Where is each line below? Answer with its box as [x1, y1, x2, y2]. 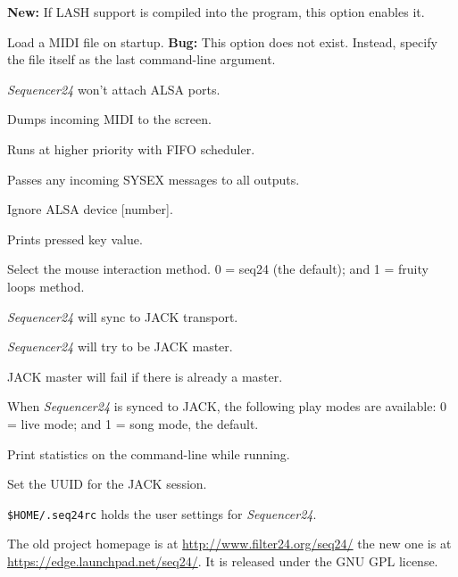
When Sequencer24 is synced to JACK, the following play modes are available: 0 [7, 397, 446, 416]
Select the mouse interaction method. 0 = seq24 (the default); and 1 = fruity [7, 260, 429, 278]
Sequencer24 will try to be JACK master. [7, 337, 233, 356]
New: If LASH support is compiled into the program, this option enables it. [7, 3, 425, 21]
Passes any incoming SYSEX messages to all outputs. [7, 169, 300, 188]
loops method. [7, 276, 85, 295]
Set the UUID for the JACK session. [7, 474, 207, 493]
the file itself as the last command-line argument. [7, 50, 276, 69]
